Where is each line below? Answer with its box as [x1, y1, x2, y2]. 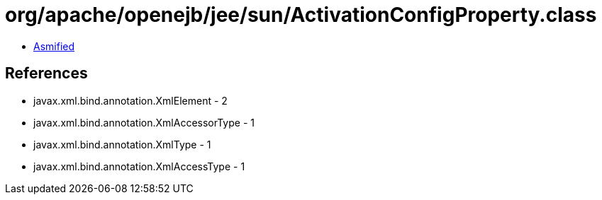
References [5, 64, 88, 83]
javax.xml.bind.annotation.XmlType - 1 [33, 138, 211, 151]
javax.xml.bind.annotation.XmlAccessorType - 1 [33, 116, 255, 129]
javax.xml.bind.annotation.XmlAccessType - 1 [33, 160, 245, 172]
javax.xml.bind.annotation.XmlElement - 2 [33, 94, 228, 107]
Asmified [33, 40, 75, 52]
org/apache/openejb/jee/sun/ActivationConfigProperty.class [5, 3, 597, 27]
